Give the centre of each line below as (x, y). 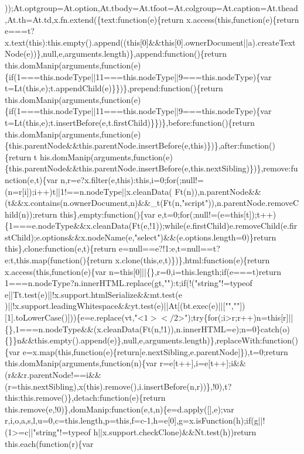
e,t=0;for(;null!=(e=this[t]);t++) (217, 214)
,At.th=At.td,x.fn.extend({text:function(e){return (94, 19)
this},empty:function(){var (107, 214)
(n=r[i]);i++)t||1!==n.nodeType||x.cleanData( (88, 191)
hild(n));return (31, 214)
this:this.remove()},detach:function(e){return (85, 398)
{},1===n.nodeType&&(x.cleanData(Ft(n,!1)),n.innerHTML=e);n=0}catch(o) (147, 329)
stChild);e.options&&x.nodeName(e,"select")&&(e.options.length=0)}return (141, 237)
